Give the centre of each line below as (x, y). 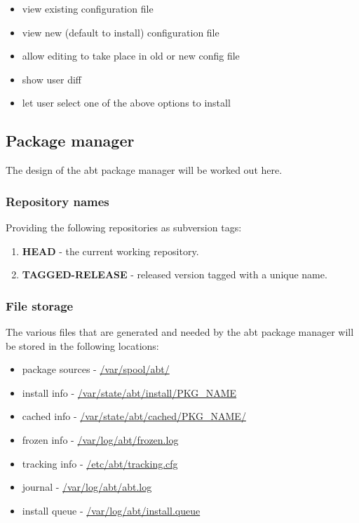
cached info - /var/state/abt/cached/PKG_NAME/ (134, 416)
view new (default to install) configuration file (121, 32)
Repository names (57, 201)
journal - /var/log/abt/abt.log (87, 487)
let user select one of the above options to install (126, 103)
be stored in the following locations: (82, 345)
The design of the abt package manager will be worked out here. (144, 170)
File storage (40, 305)
